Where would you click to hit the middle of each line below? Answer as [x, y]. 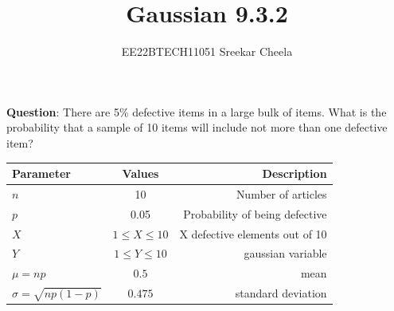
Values [140, 173]
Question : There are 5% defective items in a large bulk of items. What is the [197, 111]
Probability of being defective [255, 213]
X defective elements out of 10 [253, 233]
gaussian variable [285, 253]
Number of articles [281, 193]
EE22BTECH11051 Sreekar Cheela [207, 51]
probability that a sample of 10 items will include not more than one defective [197, 127]
